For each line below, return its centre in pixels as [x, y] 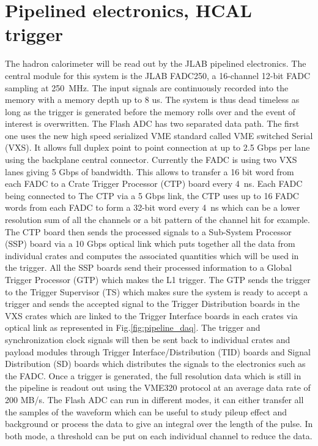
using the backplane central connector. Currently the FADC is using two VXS [151, 160]
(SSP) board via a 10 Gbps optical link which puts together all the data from [150, 244]
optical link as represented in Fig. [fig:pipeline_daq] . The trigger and [133, 327]
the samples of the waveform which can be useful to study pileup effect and [146, 411]
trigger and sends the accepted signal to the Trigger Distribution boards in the [152, 304]
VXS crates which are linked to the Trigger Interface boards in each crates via [151, 315]
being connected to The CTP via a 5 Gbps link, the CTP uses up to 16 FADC [152, 195]
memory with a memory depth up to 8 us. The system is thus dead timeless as [152, 100]
